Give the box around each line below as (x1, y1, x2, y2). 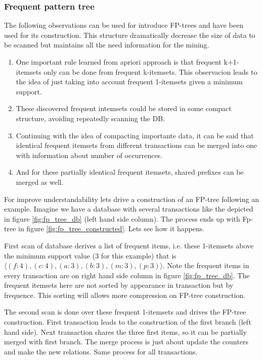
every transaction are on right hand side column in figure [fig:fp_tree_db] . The (4, 270, 250, 280)
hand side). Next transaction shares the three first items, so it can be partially (4, 326, 247, 337)
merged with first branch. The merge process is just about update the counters (4, 336, 248, 347)
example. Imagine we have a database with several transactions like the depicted (4, 203, 253, 214)
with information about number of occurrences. (16, 149, 163, 160)
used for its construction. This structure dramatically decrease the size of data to (4, 29, 255, 40)
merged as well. (16, 176, 64, 187)
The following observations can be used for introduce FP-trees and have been (4, 20, 243, 30)
